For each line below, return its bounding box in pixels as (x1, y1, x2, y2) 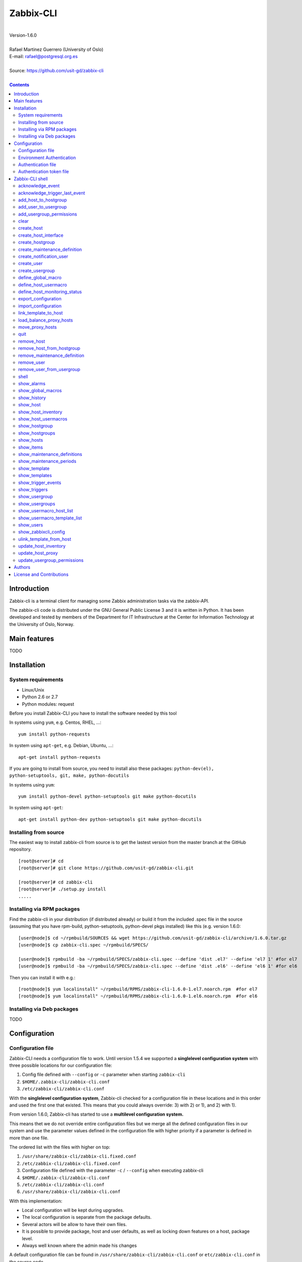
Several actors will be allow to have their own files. (22, 1221, 127, 1227)
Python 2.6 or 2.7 (22, 694, 58, 700)
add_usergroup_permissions (18, 211, 78, 217)
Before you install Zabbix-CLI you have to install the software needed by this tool (9, 710, 177, 716)
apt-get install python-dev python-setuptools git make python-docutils (18, 816, 202, 822)
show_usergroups (18, 500, 55, 507)
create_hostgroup (18, 239, 55, 245)
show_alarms (18, 381, 45, 387)
